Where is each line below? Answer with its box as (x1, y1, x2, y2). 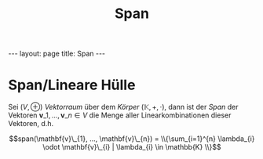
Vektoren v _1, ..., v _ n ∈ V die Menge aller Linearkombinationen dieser (8, 110, 232, 120)
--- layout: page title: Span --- (8, 49, 106, 59)
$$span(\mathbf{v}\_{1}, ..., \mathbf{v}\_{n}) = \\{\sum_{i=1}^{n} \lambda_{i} (9, 134, 255, 143)
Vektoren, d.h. (8, 119, 53, 128)
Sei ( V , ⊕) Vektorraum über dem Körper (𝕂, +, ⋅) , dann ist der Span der (8, 103, 239, 112)
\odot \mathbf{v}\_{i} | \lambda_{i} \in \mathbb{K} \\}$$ (42, 143, 221, 152)
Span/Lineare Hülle (8, 76, 136, 94)
